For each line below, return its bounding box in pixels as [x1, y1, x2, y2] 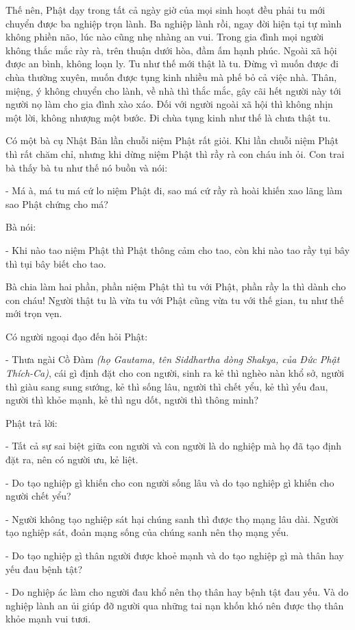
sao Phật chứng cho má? [5, 196, 108, 211]
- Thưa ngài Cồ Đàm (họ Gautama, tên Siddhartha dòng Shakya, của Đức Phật [5, 352, 340, 366]
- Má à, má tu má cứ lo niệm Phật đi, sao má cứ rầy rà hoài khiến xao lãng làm [5, 183, 343, 198]
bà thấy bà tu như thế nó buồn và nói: [5, 160, 168, 174]
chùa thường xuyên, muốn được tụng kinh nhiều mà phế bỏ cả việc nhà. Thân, [5, 69, 337, 84]
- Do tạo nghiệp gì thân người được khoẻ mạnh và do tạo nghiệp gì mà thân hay [5, 548, 344, 562]
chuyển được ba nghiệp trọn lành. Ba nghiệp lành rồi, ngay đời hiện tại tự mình [5, 16, 342, 30]
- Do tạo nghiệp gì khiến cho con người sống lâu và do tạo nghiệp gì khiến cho [5, 475, 334, 489]
